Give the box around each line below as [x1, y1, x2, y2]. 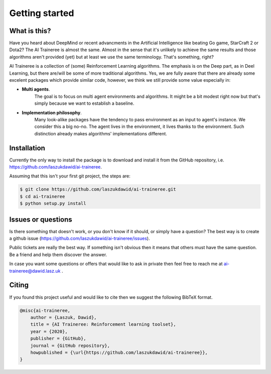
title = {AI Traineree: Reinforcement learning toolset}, [30, 321, 176, 327]
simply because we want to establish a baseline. [34, 100, 134, 106]
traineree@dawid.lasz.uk [9, 268, 61, 274]
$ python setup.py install [20, 201, 86, 207]
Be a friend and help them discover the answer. [9, 251, 107, 258]
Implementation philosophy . [22, 109, 82, 115]
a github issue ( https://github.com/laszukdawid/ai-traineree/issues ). [9, 236, 150, 242]
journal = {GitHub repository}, [30, 342, 110, 348]
